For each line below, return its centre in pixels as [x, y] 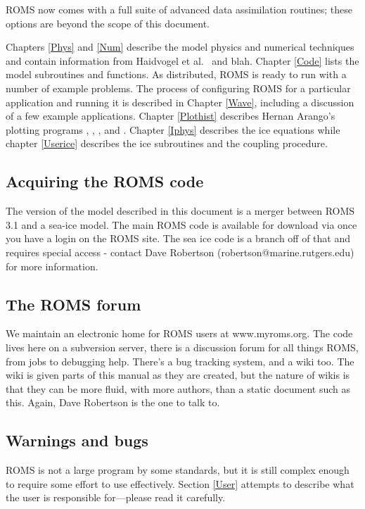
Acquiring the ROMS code [105, 181]
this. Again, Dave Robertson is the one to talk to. [113, 402]
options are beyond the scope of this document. [108, 23]
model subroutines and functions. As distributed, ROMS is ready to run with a [176, 74]
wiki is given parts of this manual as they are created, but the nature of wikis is [178, 375]
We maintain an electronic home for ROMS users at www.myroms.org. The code [179, 333]
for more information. [52, 266]
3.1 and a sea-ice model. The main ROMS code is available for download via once [181, 224]
